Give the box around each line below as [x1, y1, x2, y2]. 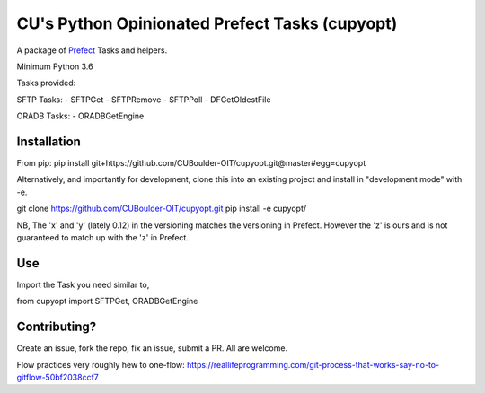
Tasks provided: [16, 77, 76, 89]
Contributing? [16, 319, 97, 335]
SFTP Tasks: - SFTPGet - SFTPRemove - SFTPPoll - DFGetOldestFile [16, 94, 271, 105]
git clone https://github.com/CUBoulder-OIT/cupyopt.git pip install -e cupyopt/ [16, 203, 307, 214]
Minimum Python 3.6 [16, 61, 93, 72]
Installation [16, 134, 81, 149]
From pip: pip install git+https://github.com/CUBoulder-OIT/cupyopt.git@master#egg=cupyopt [16, 158, 366, 169]
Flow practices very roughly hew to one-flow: [16, 359, 186, 370]
